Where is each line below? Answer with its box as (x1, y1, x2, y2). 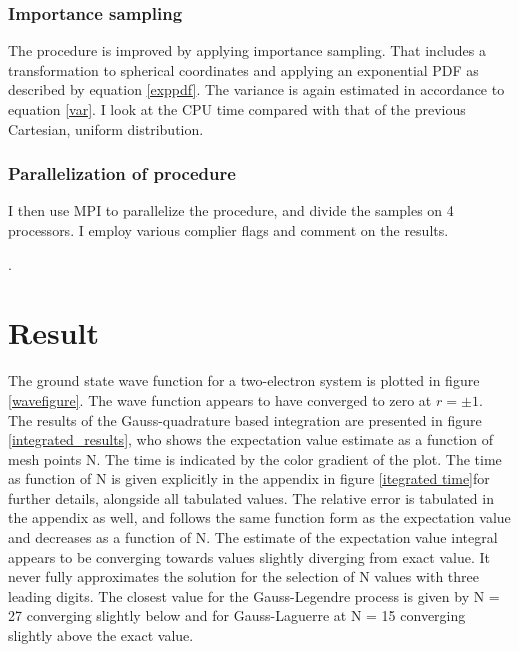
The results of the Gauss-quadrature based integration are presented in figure (8, 409, 482, 430)
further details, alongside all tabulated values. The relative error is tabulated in (8, 487, 494, 508)
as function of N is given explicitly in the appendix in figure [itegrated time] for (8, 468, 490, 489)
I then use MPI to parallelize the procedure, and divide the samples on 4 (8, 200, 454, 221)
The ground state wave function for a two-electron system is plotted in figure (8, 370, 480, 391)
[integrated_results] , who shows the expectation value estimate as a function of (8, 429, 494, 450)
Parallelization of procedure (8, 161, 236, 186)
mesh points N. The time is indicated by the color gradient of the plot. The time (8, 448, 502, 469)
